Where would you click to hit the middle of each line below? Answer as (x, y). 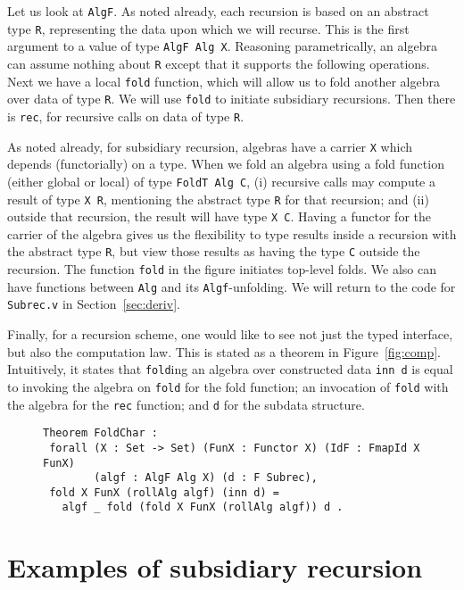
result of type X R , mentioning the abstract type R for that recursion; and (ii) (218, 199)
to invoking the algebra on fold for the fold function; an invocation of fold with (228, 386)
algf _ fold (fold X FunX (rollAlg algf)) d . (203, 507)
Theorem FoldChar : (100, 433)
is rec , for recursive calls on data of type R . (126, 116)
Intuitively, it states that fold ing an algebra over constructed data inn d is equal (230, 369)
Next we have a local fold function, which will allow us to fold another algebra (224, 81)
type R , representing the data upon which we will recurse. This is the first (208, 28)
